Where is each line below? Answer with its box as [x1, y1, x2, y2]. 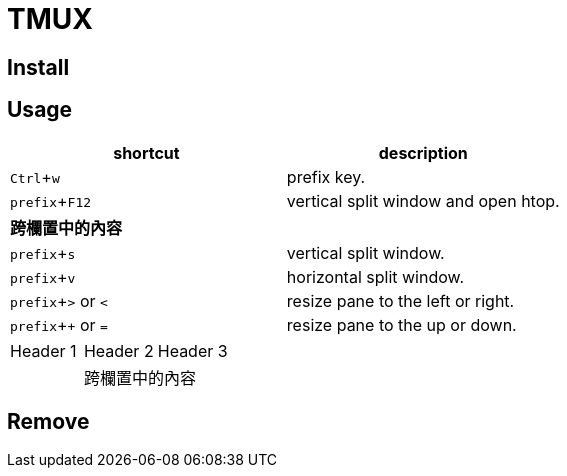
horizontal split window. [286, 266, 465, 287]
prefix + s [10, 242, 76, 263]
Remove [7, 409, 90, 435]
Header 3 [157, 340, 228, 361]
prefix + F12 [10, 190, 92, 211]
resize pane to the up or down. [286, 314, 517, 335]
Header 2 [83, 340, 154, 361]
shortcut [113, 142, 180, 163]
